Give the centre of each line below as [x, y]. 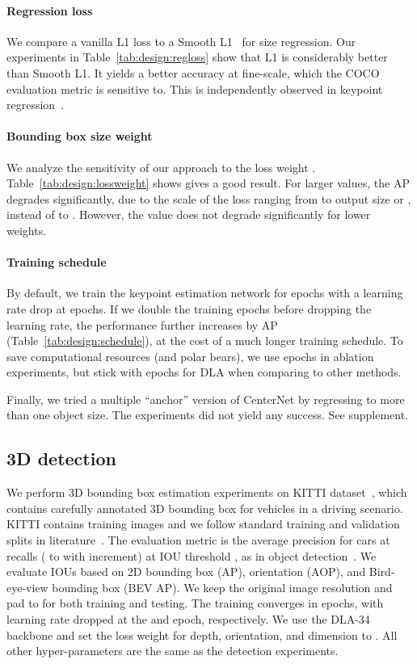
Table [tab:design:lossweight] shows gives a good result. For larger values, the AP [208, 183]
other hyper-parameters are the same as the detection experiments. [173, 651]
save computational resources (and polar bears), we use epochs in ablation [190, 356]
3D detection [61, 458]
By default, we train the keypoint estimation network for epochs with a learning [205, 293]
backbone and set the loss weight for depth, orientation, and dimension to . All [202, 635]
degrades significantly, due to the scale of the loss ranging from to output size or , [209, 198]
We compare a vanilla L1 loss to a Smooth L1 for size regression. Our [181, 41]
